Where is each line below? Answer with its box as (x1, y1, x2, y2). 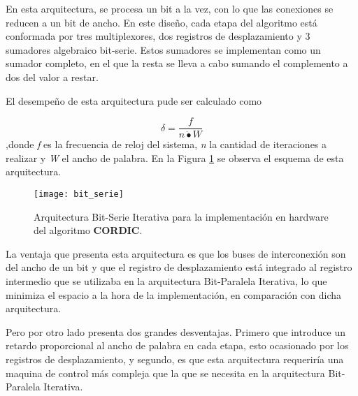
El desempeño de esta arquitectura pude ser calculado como (6, 93, 262, 108)
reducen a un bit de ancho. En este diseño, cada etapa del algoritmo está (6, 15, 317, 29)
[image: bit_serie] (34, 189, 124, 199)
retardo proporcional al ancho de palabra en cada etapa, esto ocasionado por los (6, 338, 349, 353)
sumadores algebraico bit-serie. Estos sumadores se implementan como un (6, 42, 321, 57)
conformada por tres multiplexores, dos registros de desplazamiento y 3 (6, 29, 310, 43)
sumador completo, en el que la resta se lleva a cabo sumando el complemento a (6, 56, 348, 71)
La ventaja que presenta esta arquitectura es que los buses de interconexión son (6, 246, 346, 261)
